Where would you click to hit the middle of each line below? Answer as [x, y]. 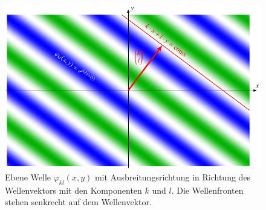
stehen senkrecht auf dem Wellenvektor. [78, 202]
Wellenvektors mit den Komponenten [73, 190]
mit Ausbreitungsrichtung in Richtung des [173, 177]
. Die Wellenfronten [207, 190]
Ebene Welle [28, 177]
